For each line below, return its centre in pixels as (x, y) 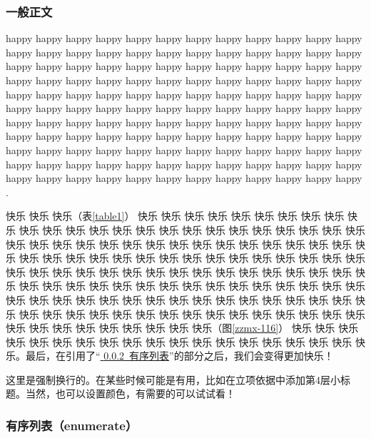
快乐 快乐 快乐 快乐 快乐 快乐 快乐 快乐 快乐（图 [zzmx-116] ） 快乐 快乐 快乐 (182, 328)
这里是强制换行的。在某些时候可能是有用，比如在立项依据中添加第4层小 (173, 379)
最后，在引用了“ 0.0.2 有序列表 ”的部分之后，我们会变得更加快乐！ (179, 356)
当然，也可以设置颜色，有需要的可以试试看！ (130, 393)
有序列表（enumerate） (72, 425)
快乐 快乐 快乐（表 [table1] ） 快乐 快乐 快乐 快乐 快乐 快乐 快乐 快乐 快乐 (175, 216)
